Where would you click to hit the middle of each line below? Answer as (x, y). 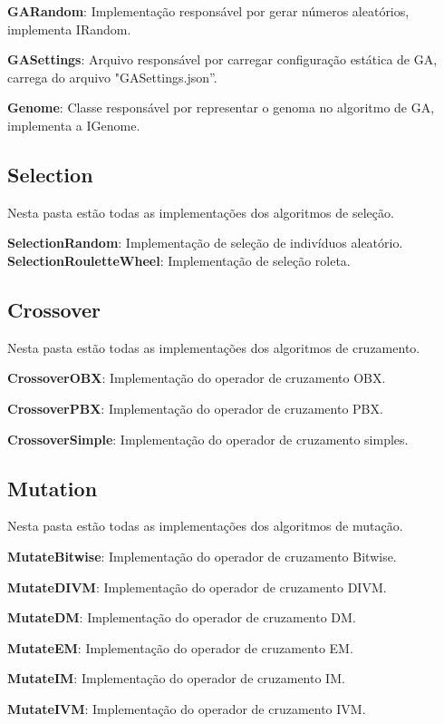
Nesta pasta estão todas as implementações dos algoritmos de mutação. (205, 526)
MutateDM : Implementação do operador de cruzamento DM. (182, 617)
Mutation (53, 488)
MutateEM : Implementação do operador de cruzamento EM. (180, 647)
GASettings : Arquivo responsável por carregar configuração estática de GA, (222, 59)
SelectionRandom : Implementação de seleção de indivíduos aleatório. (205, 243)
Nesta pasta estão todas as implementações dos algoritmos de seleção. (201, 212)
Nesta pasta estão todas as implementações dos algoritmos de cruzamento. (214, 347)
